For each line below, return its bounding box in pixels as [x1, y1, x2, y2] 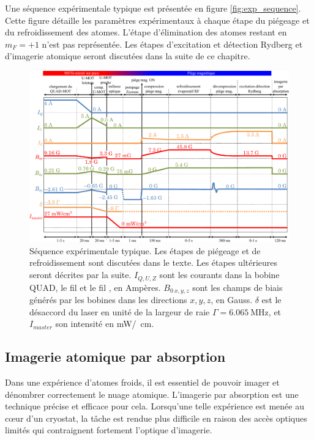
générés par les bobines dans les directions [29, 293, 187, 306]
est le [261, 293, 282, 306]
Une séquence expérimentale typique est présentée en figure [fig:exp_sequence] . [5, 2, 301, 14]
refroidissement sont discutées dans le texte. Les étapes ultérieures [29, 256, 278, 269]
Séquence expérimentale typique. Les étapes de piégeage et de [29, 244, 261, 257]
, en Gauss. [211, 293, 253, 306]
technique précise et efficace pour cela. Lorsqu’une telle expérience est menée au [5, 400, 304, 413]
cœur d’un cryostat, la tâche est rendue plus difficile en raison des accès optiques [5, 411, 307, 424]
